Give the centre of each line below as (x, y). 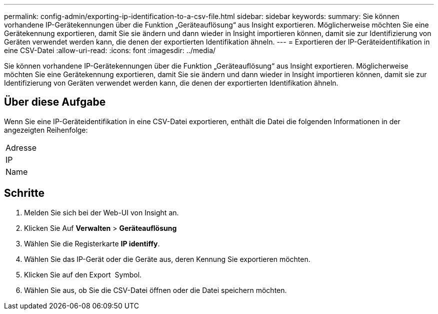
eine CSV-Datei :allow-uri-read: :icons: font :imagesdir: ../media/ (110, 50)
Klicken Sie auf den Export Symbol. (83, 274)
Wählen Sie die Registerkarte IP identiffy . (92, 243)
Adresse (21, 147)
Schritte (24, 193)
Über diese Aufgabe (55, 102)
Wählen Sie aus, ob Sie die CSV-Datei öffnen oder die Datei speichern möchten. (155, 290)
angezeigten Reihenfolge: (46, 130)
